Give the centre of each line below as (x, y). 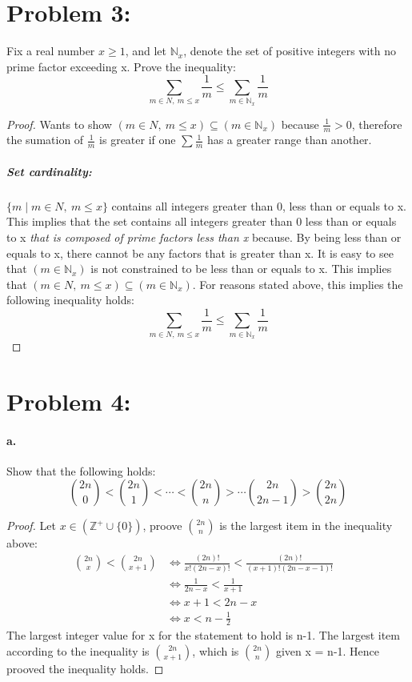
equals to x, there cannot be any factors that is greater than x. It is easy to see (200, 253)
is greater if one (138, 140)
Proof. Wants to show (59, 124)
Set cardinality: (49, 171)
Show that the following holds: (81, 470)
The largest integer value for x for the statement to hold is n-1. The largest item (204, 635)
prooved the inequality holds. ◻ (85, 669)
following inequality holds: (70, 300)
